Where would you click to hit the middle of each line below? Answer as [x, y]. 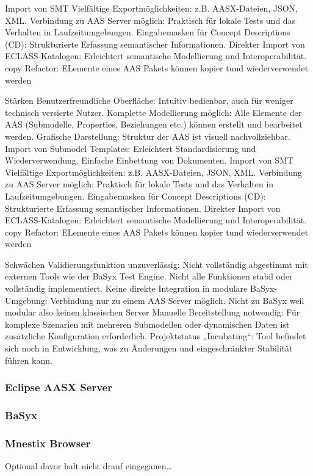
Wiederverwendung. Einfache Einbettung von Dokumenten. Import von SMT [149, 160]
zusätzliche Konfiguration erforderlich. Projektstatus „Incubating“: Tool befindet [156, 336]
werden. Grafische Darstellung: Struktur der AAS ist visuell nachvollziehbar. [148, 136]
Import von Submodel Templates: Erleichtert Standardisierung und [131, 148]
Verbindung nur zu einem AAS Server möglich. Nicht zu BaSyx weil [177, 300]
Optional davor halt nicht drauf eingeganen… [88, 466]
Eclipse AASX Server [59, 387]
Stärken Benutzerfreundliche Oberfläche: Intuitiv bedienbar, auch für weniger [149, 100]
